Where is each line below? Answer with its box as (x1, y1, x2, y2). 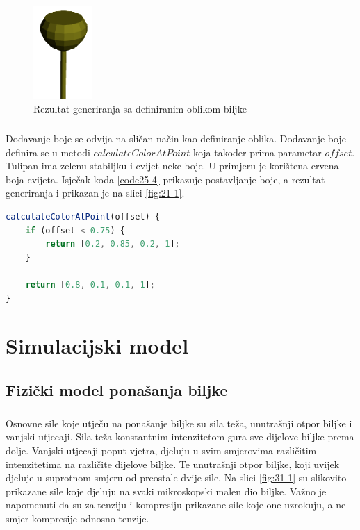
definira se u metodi (6, 144, 90, 159)
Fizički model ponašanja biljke (6, 379, 228, 400)
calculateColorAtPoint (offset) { (6, 212, 160, 222)
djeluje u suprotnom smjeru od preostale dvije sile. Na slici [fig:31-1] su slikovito (6, 470, 347, 485)
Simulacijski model (6, 331, 189, 360)
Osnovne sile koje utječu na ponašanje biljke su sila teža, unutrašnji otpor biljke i (6, 415, 352, 430)
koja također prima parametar (193, 144, 322, 159)
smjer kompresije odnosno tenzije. (6, 511, 149, 525)
